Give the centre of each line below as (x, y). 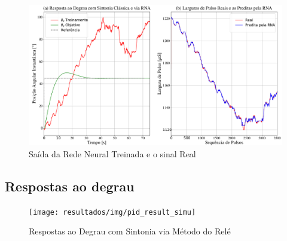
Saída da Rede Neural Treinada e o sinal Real (112, 153)
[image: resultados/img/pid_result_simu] (112, 212)
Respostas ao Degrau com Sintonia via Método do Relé (130, 231)
